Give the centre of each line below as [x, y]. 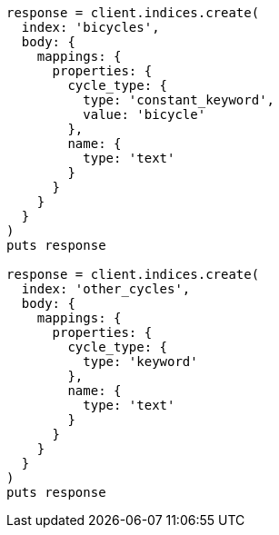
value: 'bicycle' [144, 114]
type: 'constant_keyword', [179, 100]
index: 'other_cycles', [106, 289]
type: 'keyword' [140, 362]
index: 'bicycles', [90, 27]
